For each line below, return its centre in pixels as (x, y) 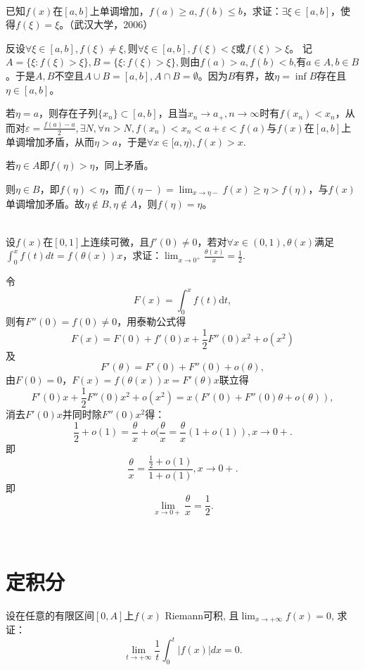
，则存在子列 (69, 113)
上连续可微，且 (115, 241)
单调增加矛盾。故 (45, 204)
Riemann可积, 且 (202, 615)
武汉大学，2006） (114, 24)
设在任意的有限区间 (50, 615)
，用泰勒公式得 (152, 321)
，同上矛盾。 (124, 165)
